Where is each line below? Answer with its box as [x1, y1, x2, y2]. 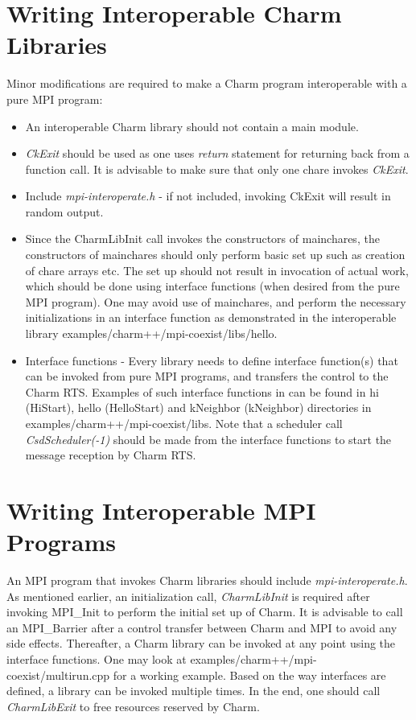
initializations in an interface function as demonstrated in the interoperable [25, 309, 397, 326]
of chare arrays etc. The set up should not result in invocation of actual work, [25, 261, 409, 278]
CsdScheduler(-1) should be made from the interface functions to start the [25, 430, 392, 447]
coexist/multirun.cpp [6, 666, 110, 683]
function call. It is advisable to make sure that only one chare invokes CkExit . [25, 160, 409, 177]
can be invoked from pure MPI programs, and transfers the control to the [25, 368, 389, 385]
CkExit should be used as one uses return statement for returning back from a [25, 145, 410, 162]
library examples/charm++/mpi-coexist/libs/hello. [25, 325, 278, 342]
